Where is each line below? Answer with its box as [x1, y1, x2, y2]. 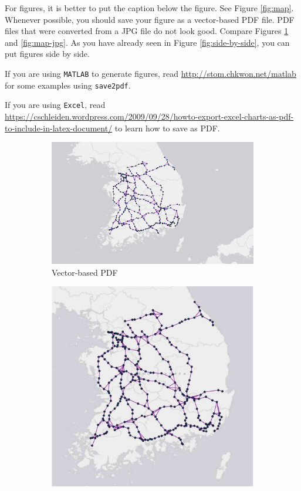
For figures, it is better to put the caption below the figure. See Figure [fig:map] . [5, 2, 294, 13]
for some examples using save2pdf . [5, 79, 131, 91]
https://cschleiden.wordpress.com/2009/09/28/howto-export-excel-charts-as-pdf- [5, 110, 294, 122]
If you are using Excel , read [5, 99, 106, 111]
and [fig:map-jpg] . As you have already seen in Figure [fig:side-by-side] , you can [5, 36, 290, 48]
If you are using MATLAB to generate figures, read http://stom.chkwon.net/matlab [5, 67, 296, 79]
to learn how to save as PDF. [114, 121, 220, 134]
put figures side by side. [5, 48, 90, 60]
